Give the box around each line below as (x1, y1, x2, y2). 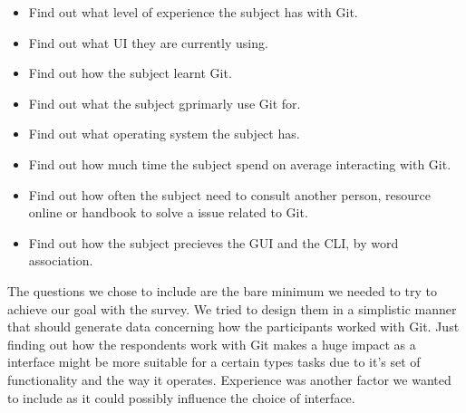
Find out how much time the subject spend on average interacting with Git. (28, 154, 451, 173)
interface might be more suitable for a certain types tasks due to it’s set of (7, 352, 421, 371)
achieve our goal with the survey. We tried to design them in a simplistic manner (7, 299, 457, 318)
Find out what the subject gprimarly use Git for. (28, 93, 301, 112)
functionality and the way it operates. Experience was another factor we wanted (7, 370, 451, 389)
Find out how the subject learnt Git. (28, 63, 232, 82)
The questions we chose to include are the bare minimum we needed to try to (7, 281, 437, 300)
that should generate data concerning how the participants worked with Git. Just (7, 317, 460, 336)
